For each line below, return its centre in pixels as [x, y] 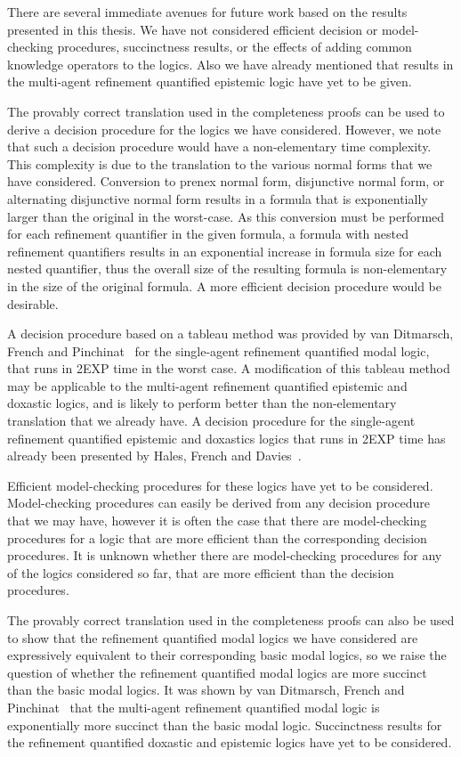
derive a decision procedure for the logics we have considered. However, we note [224, 129]
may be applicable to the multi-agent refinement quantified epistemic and [207, 385]
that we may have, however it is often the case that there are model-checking [217, 521]
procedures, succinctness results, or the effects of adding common [235, 47]
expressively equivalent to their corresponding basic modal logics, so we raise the [227, 655]
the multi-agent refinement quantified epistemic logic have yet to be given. [210, 81]
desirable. [33, 303]
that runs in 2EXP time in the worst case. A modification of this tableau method [229, 368]
